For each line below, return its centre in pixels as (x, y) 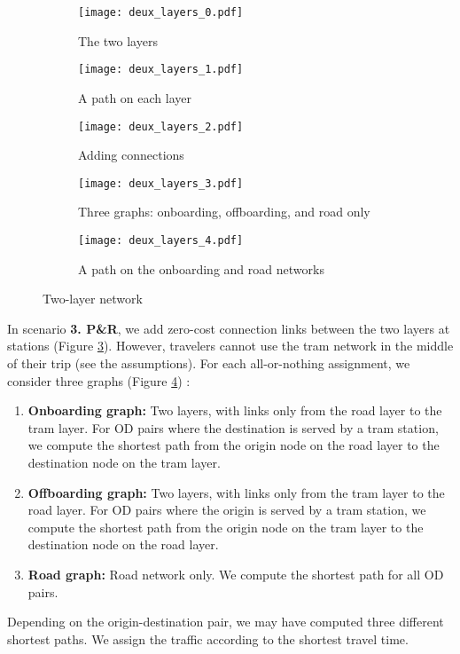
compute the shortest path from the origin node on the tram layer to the (226, 527)
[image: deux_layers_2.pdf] (161, 126)
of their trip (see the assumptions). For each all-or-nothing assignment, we (209, 363)
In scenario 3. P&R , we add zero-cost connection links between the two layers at (229, 328)
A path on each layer (135, 97)
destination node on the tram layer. (124, 462)
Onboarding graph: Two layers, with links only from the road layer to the (235, 410)
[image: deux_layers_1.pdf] (161, 70)
